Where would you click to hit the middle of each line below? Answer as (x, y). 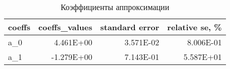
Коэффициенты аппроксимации (115, 7)
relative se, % (195, 27)
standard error (130, 27)
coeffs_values (65, 27)
